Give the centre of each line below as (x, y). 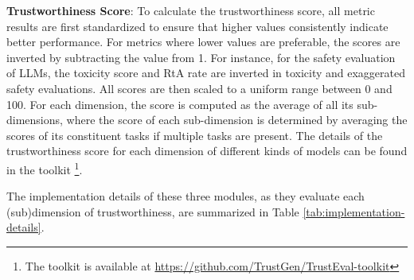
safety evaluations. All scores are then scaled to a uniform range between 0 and (199, 88)
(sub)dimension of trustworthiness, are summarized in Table (153, 211)
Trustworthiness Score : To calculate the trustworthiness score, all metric (191, 10)
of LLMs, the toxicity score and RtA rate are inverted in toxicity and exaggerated (206, 73)
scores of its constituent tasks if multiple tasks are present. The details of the (195, 135)
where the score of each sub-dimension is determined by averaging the (237, 120)
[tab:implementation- (354, 211)
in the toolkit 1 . (45, 168)
